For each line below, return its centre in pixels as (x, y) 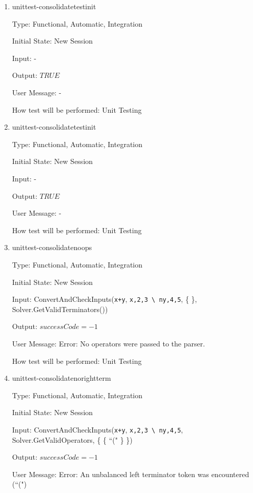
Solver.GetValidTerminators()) (60, 309)
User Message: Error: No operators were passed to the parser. (109, 343)
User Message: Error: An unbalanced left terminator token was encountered (131, 474)
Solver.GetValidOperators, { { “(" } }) (72, 439)
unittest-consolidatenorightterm (61, 378)
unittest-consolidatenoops (52, 247)
